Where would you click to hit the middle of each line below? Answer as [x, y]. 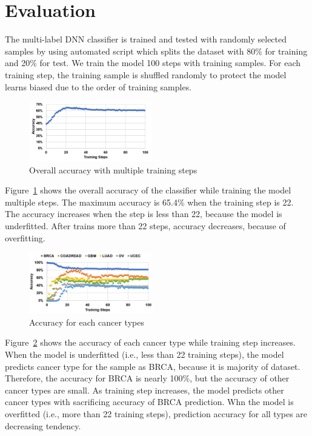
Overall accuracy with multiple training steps [113, 169]
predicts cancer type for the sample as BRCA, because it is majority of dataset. [153, 366]
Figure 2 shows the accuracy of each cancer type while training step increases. [150, 342]
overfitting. [25, 237]
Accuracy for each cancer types [87, 322]
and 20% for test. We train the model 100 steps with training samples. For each [153, 63]
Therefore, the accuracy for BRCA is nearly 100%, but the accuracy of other [147, 378]
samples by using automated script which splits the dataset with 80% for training [156, 51]
